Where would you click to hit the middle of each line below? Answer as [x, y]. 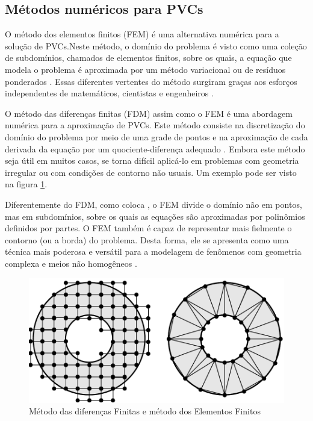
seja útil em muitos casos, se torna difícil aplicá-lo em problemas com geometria [152, 161]
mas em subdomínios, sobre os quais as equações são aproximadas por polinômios [155, 216]
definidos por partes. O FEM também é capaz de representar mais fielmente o [148, 228]
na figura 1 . [26, 184]
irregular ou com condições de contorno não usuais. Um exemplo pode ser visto [151, 172]
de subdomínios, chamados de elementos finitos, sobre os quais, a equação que [148, 58]
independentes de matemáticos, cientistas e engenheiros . [109, 93]
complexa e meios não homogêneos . [71, 263]
